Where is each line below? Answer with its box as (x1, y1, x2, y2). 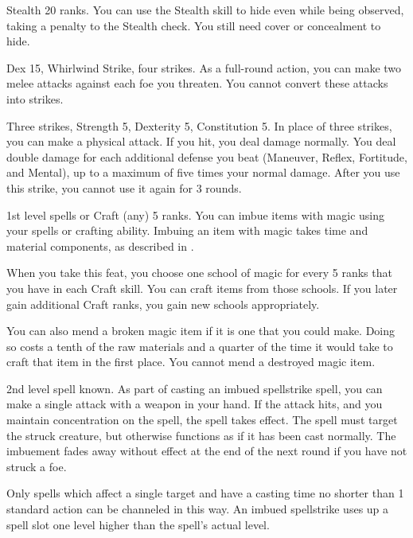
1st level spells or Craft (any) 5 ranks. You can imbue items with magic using (6, 206, 384, 223)
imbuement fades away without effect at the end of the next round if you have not (6, 442, 407, 459)
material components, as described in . (6, 237, 194, 254)
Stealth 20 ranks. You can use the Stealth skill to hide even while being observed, (6, 2, 404, 18)
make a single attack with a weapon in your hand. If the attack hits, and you (6, 396, 383, 412)
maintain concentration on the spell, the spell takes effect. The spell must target (6, 411, 398, 428)
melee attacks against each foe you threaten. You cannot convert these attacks (6, 75, 388, 92)
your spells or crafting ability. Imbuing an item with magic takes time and (6, 222, 368, 239)
